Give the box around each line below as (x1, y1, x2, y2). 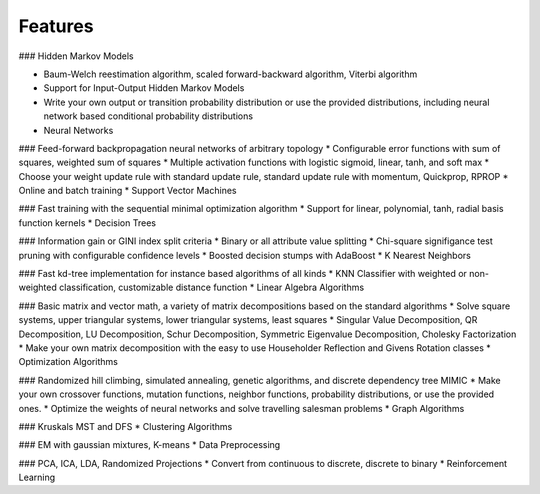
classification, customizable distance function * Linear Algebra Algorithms (58, 281, 365, 294)
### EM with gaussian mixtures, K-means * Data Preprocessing (18, 439, 281, 451)
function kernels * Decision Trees (18, 216, 157, 229)
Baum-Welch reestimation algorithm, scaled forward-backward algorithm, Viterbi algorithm (43, 68, 418, 80)
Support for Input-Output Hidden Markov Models (43, 82, 245, 94)
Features (18, 15, 94, 37)
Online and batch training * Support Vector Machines (18, 185, 237, 197)
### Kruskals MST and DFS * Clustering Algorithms (18, 420, 233, 432)
